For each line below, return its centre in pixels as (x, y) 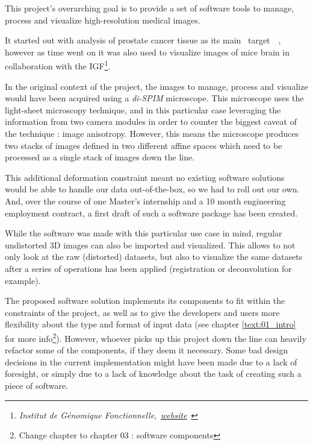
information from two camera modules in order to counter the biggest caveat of (151, 122)
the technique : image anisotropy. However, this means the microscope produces (152, 133)
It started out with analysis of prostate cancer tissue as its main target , (143, 40)
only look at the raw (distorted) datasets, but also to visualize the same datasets (154, 257)
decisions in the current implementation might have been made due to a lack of (151, 361)
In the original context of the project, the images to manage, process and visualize (156, 86)
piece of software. (37, 385)
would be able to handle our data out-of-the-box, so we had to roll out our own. (152, 189)
